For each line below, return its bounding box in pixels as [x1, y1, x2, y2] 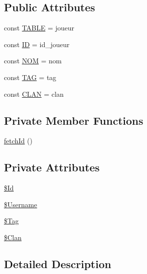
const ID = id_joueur [4, 39, 70, 49]
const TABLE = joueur [4, 23, 75, 33]
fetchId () [4, 136, 32, 146]
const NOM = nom [4, 55, 62, 66]
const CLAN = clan [4, 88, 64, 99]
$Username [4, 199, 37, 209]
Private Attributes [4, 160, 100, 175]
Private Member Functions [4, 112, 144, 128]
